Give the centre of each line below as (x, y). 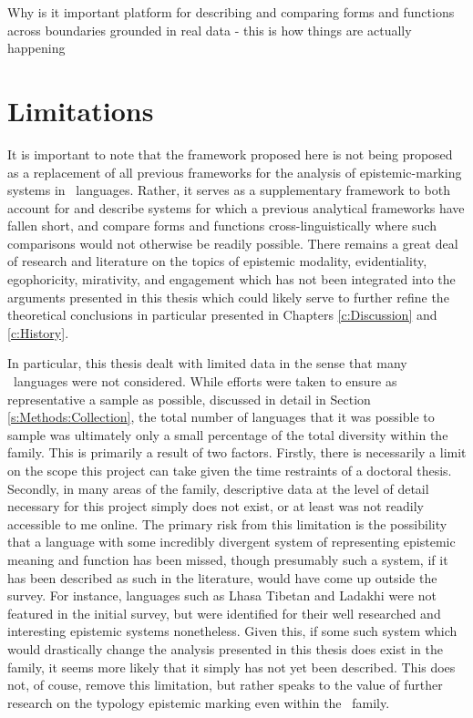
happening (36, 48)
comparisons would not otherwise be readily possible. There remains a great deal (233, 243)
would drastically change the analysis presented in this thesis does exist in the (225, 648)
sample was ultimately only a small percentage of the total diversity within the (228, 434)
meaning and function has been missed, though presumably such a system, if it (228, 559)
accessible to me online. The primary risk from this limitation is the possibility (227, 523)
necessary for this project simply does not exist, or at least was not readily (216, 506)
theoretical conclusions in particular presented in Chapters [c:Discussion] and (222, 315)
